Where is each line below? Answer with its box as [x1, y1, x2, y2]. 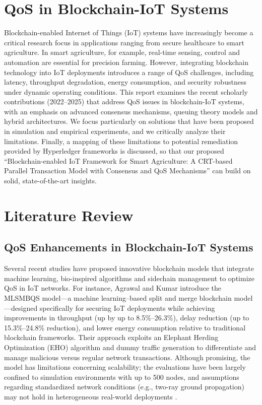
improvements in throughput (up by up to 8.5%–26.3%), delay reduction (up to [4, 312, 249, 323]
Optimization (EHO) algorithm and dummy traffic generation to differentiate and [4, 342, 256, 352]
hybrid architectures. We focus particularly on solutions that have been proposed [4, 116, 254, 126]
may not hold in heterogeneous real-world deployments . [4, 391, 177, 401]
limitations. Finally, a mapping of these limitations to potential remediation [4, 136, 238, 146]
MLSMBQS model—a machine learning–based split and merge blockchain [4, 292, 232, 303]
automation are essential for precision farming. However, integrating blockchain [4, 56, 249, 67]
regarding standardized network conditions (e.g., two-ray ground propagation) [4, 381, 244, 392]
